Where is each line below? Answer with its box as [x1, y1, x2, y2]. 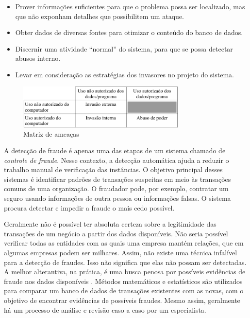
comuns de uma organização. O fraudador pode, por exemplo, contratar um [4, 183, 229, 194]
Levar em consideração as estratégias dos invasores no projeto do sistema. [15, 69, 234, 79]
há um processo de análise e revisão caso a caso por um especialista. [4, 304, 206, 315]
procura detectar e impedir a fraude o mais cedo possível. [4, 202, 175, 212]
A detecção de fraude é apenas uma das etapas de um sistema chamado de [4, 145, 226, 156]
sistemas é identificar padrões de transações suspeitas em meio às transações [4, 174, 231, 184]
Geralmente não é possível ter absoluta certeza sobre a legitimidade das [4, 219, 217, 229]
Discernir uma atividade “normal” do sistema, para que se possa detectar [15, 43, 233, 53]
